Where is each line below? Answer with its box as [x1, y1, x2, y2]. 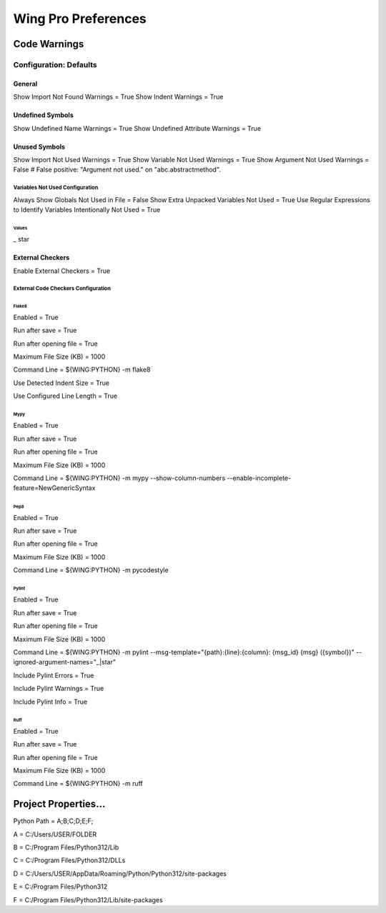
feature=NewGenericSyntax [13, 484, 96, 492]
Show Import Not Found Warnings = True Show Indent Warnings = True [13, 93, 224, 101]
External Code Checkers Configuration [13, 285, 111, 292]
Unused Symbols [13, 142, 66, 151]
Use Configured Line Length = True [13, 391, 118, 400]
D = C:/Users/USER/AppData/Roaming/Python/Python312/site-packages [13, 869, 227, 878]
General [13, 79, 38, 88]
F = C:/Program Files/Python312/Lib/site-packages [13, 895, 164, 904]
